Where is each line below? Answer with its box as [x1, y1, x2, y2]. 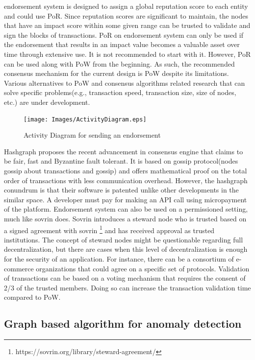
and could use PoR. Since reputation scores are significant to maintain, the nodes [4, 10, 248, 21]
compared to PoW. [4, 292, 61, 302]
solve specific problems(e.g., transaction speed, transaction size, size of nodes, [4, 87, 236, 97]
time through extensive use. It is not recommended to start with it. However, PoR [4, 48, 251, 59]
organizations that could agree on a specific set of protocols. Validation [36, 263, 250, 273]
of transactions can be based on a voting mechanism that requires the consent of [4, 273, 246, 283]
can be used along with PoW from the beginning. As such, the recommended [4, 58, 235, 69]
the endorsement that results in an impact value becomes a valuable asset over [4, 39, 240, 49]
